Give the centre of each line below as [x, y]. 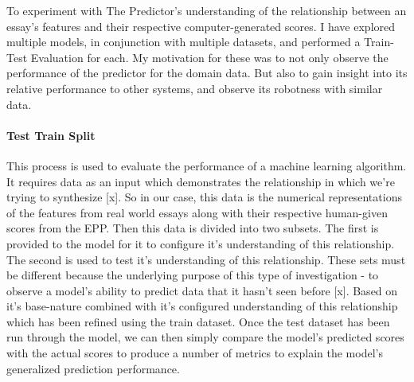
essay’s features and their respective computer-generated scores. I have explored [201, 26]
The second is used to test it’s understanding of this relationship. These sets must [206, 259]
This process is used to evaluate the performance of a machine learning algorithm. [207, 165]
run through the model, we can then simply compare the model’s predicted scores [205, 337]
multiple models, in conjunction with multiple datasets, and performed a [184, 42]
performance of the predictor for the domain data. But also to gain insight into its [207, 73]
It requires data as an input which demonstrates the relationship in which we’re [201, 181]
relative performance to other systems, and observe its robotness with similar [195, 88]
